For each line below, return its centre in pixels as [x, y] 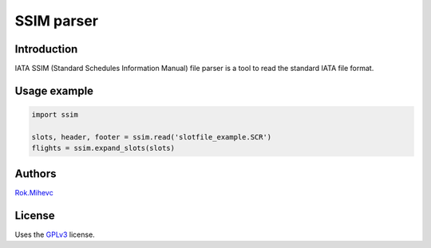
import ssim [55, 115]
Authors [36, 173]
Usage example [54, 91]
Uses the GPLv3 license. [55, 234]
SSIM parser [57, 21]
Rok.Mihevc [34, 192]
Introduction [46, 49]
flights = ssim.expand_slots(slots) [103, 148]
